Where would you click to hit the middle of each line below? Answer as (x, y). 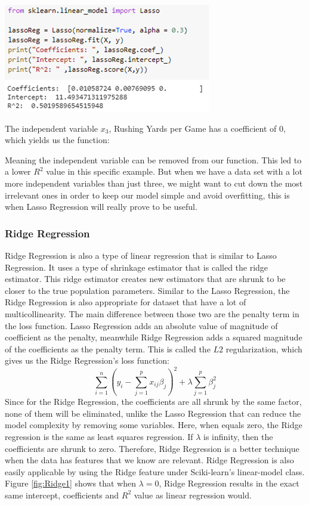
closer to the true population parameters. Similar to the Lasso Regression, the (147, 290)
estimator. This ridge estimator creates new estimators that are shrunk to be (145, 279)
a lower (18, 171)
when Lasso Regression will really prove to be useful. (101, 207)
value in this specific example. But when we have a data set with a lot (174, 171)
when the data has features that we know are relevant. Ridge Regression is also (149, 460)
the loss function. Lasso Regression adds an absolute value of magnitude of (141, 325)
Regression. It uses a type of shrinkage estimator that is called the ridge (137, 267)
